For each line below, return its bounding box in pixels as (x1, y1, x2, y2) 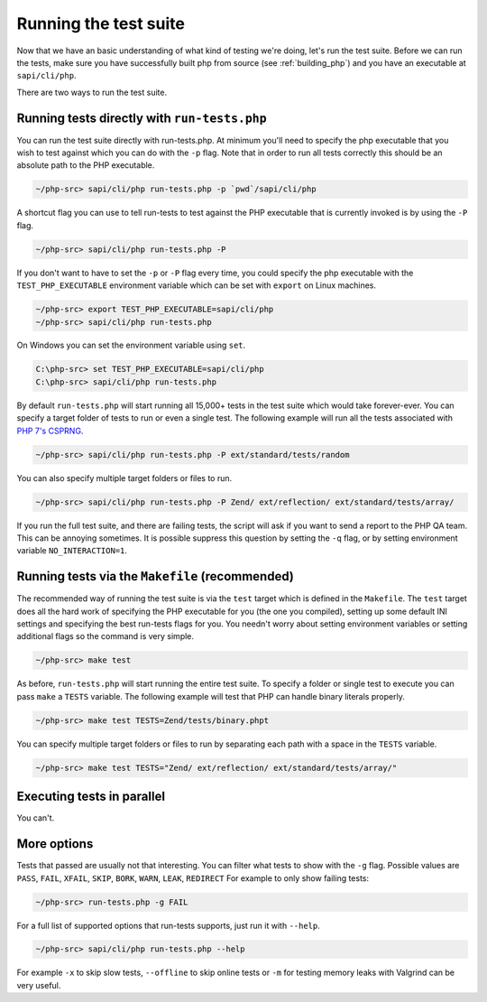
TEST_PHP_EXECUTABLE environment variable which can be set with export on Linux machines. (16, 280, 377, 291)
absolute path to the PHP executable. (16, 160, 155, 171)
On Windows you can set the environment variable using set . (16, 339, 246, 351)
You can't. (16, 812, 55, 823)
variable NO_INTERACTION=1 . (16, 545, 128, 556)
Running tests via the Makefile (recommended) (16, 569, 295, 584)
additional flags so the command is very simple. (16, 631, 194, 642)
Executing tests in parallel (16, 789, 166, 804)
